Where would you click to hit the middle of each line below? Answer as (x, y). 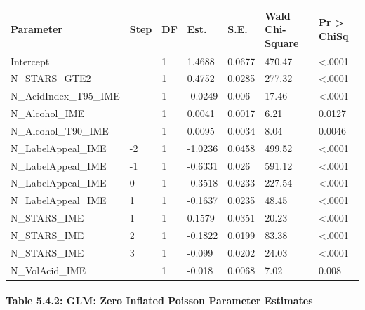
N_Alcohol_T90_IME (60, 130)
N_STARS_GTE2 (51, 78)
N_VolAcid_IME (48, 270)
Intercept (30, 61)
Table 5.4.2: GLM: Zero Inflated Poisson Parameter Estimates (159, 301)
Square (282, 42)
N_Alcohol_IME (48, 113)
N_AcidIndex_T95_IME (65, 96)
